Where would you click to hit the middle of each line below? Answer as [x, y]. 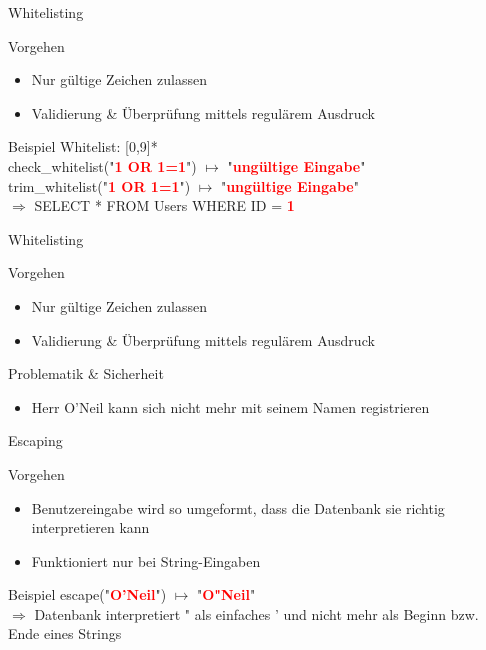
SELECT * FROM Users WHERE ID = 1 [164, 205]
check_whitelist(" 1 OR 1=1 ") [102, 165]
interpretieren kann [90, 527]
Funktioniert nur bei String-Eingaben [146, 560]
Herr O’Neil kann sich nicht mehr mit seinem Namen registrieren [230, 406]
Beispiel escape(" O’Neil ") [87, 594]
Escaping [35, 440]
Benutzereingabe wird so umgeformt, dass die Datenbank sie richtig [238, 507]
